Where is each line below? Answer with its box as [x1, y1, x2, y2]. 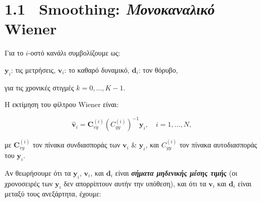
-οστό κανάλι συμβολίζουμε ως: [28, 47, 120, 58]
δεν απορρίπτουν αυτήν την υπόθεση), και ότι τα [63, 178, 206, 188]
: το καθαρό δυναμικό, [64, 64, 130, 75]
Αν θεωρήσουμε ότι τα [5, 167, 71, 178]
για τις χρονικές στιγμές [5, 82, 74, 92]
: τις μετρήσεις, [11, 64, 56, 75]
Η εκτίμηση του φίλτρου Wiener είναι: [5, 99, 119, 110]
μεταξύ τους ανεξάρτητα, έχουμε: [5, 188, 101, 199]
